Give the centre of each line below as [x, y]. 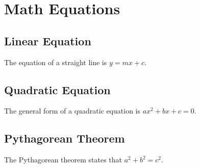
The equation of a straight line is [56, 62]
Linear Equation [48, 40]
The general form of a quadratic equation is [72, 111]
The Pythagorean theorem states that [63, 160]
